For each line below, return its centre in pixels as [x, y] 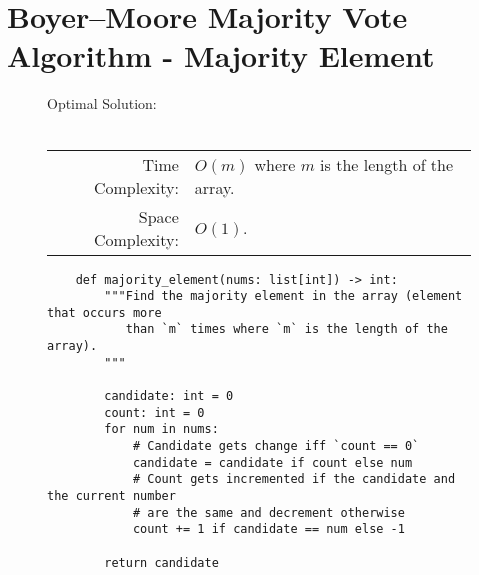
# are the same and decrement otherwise [268, 512]
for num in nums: [161, 429]
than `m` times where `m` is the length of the [286, 329]
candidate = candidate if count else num [272, 462]
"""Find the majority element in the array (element [283, 296]
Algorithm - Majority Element [221, 55]
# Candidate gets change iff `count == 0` [276, 446]
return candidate [161, 562]
